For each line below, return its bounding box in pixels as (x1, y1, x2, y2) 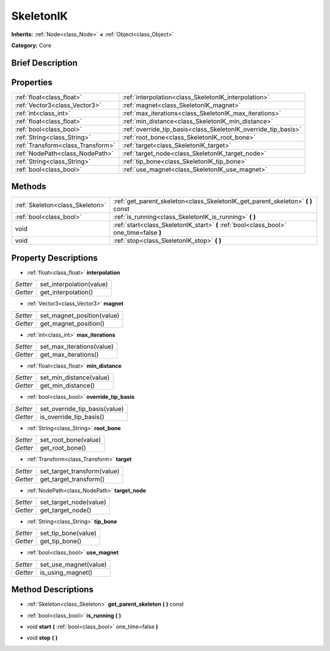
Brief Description (11, 58, 78, 68)
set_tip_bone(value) (40, 529, 97, 538)
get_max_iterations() (40, 351, 99, 359)
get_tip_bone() (40, 537, 82, 546)
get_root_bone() (40, 444, 87, 452)
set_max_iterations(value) (40, 343, 114, 351)
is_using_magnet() (40, 568, 93, 576)
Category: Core (11, 42, 52, 49)
